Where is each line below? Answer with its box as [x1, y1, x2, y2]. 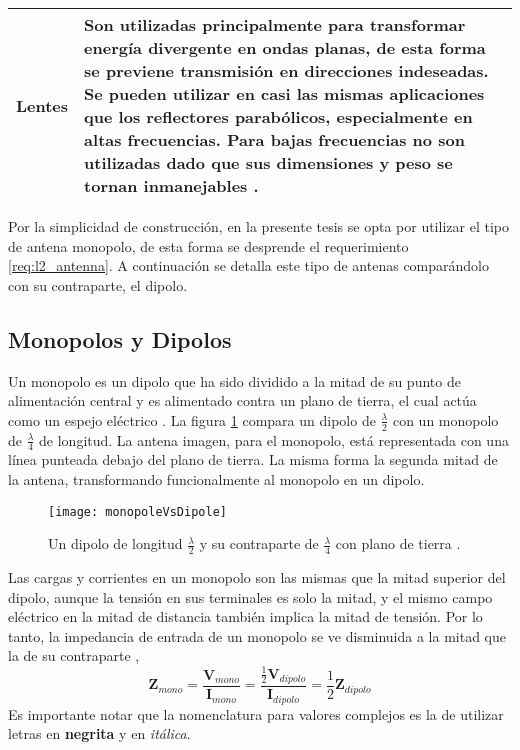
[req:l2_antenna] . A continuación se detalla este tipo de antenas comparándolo [8, 255, 489, 276]
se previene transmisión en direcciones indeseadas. [84, 59, 489, 82]
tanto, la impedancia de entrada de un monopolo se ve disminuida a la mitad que [8, 625, 506, 646]
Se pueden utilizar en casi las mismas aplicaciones [84, 82, 485, 105]
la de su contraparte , [8, 645, 140, 666]
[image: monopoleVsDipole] [48, 504, 227, 519]
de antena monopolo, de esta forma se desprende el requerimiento [8, 235, 409, 256]
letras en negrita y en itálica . [8, 723, 191, 744]
